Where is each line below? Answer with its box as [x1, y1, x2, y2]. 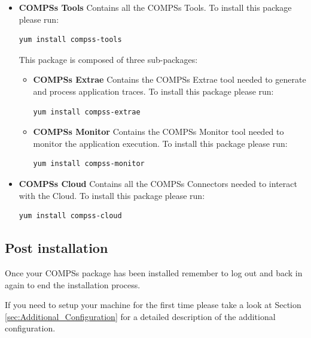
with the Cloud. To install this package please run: [19, 189, 205, 201]
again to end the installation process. [5, 278, 141, 291]
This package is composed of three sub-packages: [19, 53, 198, 65]
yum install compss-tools [19, 35, 122, 44]
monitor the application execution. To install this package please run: [33, 137, 288, 149]
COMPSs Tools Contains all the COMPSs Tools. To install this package [19, 1, 292, 13]
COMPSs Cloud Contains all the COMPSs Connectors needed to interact [19, 177, 297, 189]
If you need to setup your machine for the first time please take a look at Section [5, 298, 301, 311]
